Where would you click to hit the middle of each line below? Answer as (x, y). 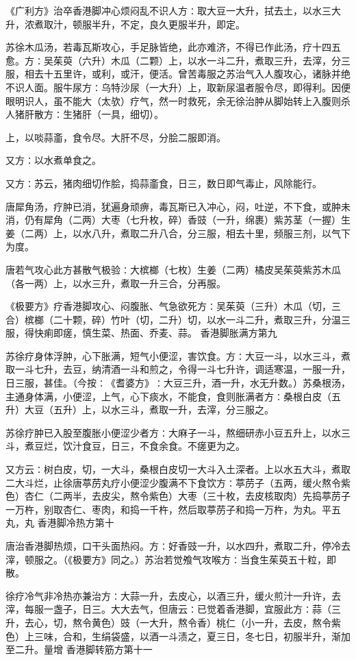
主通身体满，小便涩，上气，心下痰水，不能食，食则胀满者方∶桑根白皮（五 (173, 396)
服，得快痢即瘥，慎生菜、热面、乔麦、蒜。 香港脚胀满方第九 (141, 333)
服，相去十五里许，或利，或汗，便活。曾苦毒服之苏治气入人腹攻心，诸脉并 (173, 74)
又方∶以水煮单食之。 (53, 160)
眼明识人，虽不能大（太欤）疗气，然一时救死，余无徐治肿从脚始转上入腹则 (173, 100)
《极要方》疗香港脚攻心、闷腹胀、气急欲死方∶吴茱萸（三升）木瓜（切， (168, 306)
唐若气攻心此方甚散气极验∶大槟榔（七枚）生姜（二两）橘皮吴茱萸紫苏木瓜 (173, 269)
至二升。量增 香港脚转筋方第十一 (79, 649)
